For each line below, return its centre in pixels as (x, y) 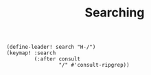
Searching (115, 13)
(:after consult (57, 59)
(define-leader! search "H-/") (51, 47)
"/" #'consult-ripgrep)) (94, 65)
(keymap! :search (31, 53)
